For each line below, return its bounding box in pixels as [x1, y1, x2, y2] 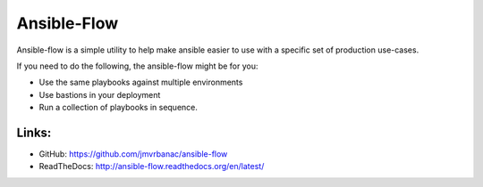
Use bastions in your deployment [38, 89, 161, 100]
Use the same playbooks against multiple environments [38, 77, 243, 88]
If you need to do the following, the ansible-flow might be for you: [16, 61, 258, 71]
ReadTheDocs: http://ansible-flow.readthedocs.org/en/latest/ [38, 161, 265, 172]
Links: [16, 125, 52, 140]
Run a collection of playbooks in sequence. [38, 102, 199, 113]
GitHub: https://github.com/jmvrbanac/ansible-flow [38, 149, 228, 159]
